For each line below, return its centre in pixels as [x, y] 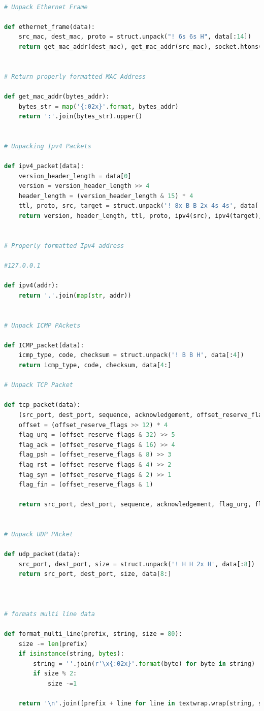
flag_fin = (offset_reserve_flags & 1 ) [86, 485]
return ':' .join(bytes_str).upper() [80, 117]
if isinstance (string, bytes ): [71, 654]
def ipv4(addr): [31, 286]
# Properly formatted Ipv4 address [64, 246]
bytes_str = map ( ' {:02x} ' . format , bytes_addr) [98, 106]
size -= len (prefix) [53, 644]
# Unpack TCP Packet [39, 385]
